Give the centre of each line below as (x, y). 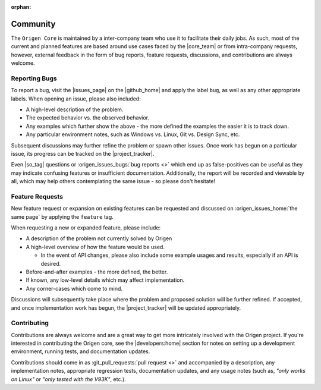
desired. (51, 263)
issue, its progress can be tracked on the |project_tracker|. (83, 153)
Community (33, 24)
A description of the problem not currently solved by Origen (99, 238)
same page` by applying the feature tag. (62, 216)
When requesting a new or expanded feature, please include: (86, 228)
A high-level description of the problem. (75, 109)
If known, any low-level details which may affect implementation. (105, 280)
